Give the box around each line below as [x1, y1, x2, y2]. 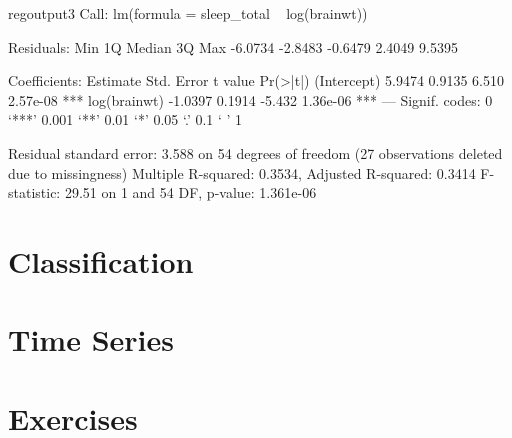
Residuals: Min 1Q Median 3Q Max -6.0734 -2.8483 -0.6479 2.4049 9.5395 [8, 36, 458, 57]
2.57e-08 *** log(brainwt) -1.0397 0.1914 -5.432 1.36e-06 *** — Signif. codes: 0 [8, 89, 493, 110]
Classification [8, 240, 194, 281]
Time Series [8, 319, 174, 360]
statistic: [8, 182, 61, 203]
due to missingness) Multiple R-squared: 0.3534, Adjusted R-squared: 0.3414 [8, 162, 476, 183]
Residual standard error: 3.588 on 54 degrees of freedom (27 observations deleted [8, 142, 503, 163]
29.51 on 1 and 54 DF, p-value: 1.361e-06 [64, 182, 317, 203]
